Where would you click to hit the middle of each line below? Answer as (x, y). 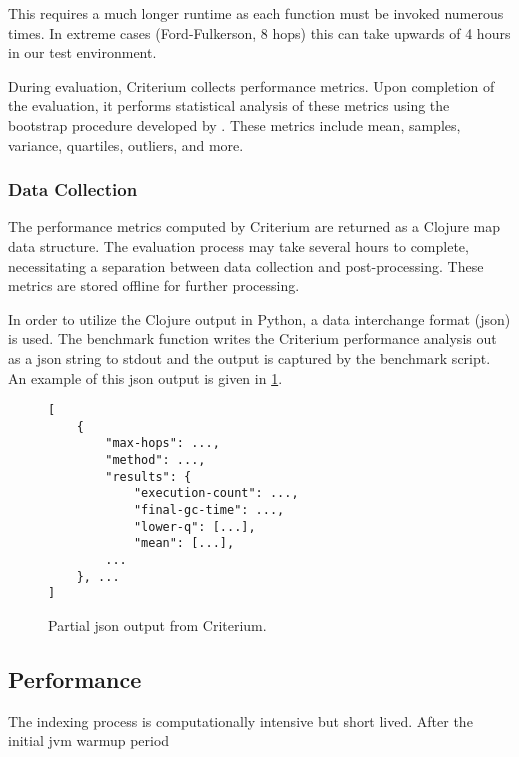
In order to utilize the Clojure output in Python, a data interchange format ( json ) (259, 318)
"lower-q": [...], (194, 526)
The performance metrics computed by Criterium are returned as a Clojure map (254, 226)
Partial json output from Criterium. (157, 625)
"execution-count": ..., (216, 493)
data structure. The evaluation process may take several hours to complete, (238, 245)
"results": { (148, 476)
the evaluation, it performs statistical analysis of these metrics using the (229, 105)
